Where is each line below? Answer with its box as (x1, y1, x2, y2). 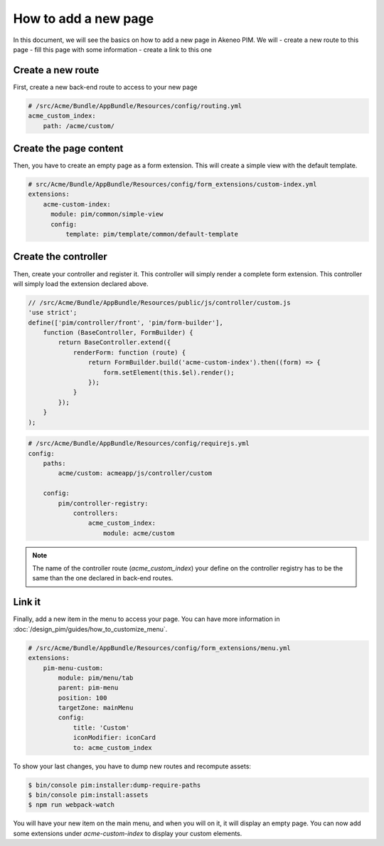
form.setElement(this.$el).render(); (103, 368, 235, 377)
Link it (13, 596, 41, 608)
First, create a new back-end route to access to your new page (13, 83, 198, 91)
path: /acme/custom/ (43, 122, 115, 130)
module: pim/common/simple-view (50, 210, 164, 219)
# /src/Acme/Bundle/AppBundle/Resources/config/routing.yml (28, 102, 242, 110)
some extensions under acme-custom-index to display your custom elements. (13, 829, 242, 837)
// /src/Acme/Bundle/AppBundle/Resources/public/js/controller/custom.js (28, 298, 291, 306)
